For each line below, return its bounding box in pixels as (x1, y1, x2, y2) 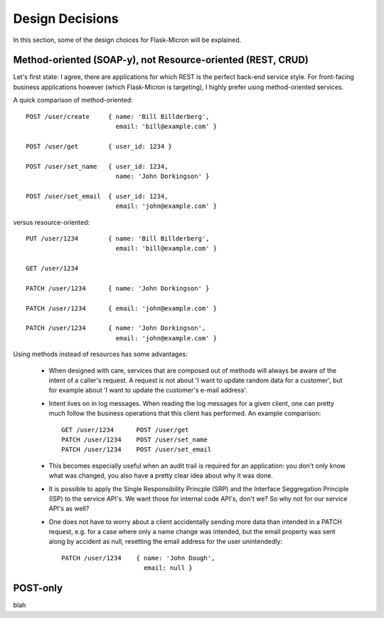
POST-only (13, 582, 63, 595)
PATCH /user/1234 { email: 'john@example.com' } (26, 304, 217, 313)
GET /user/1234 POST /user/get (61, 426, 189, 434)
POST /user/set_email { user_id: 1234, (26, 192, 169, 200)
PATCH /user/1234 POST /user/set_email (61, 446, 212, 454)
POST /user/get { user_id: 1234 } (26, 142, 172, 150)
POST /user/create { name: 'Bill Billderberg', (26, 112, 210, 120)
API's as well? (48, 504, 90, 513)
